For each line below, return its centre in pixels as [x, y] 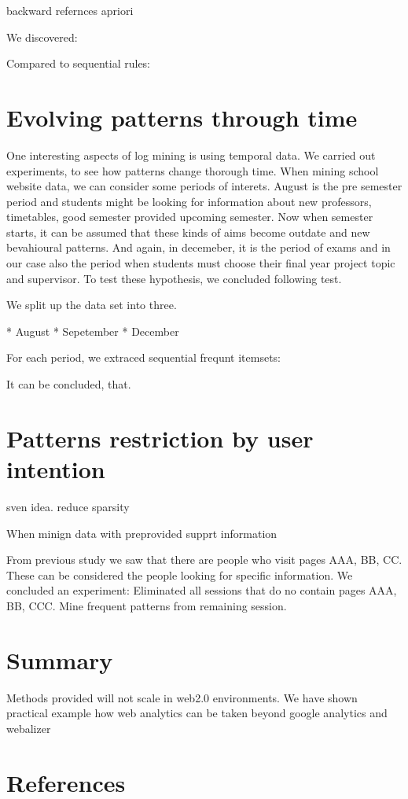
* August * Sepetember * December [93, 331]
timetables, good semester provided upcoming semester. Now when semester [190, 217]
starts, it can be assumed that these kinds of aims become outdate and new [188, 232]
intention [56, 469]
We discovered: [42, 37]
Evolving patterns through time [182, 117]
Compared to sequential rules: [79, 63]
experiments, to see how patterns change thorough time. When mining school [193, 170]
